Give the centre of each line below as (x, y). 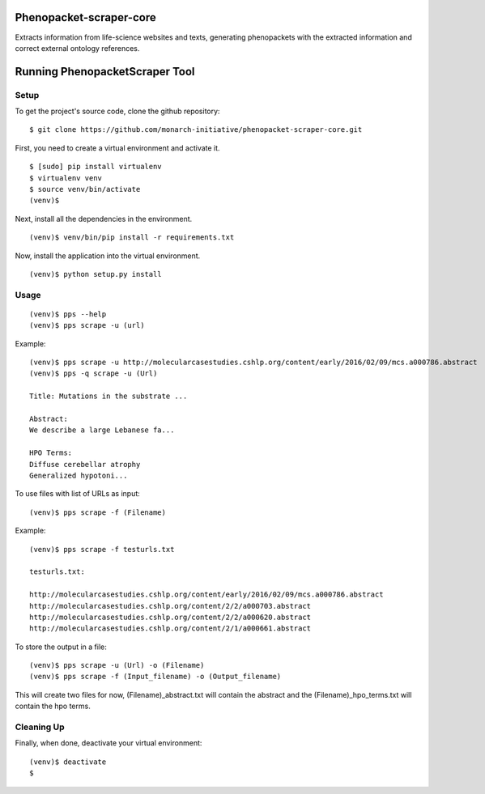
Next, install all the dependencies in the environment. (104, 219)
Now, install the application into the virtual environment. (108, 256)
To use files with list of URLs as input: (78, 494)
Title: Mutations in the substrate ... (108, 396)
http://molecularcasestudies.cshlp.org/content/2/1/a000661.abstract (170, 628)
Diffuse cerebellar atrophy (85, 464)
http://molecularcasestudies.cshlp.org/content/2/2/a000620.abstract (170, 617)
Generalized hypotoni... (79, 476)
